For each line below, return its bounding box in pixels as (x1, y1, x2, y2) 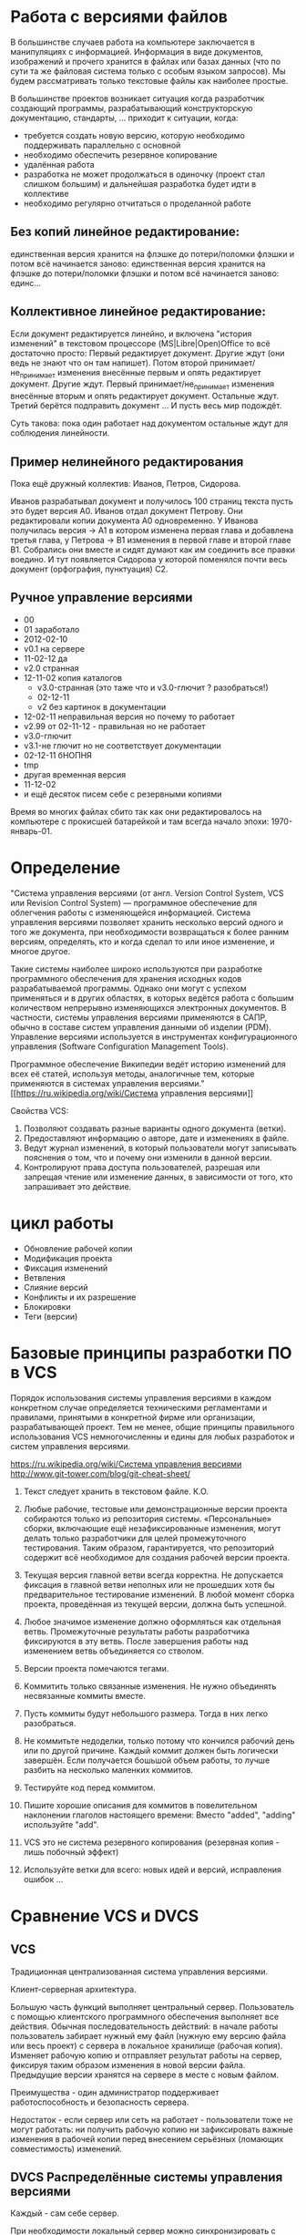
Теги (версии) (23, 1311, 78, 1322)
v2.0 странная (23, 663, 80, 674)
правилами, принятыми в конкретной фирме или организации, (10, 1411, 256, 1423)
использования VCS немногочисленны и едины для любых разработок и (10, 1431, 295, 1442)
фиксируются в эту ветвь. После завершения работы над (23, 1635, 249, 1646)
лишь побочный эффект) (23, 1846, 119, 1857)
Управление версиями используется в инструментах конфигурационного (10, 1031, 298, 1042)
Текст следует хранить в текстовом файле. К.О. (23, 1486, 209, 1497)
